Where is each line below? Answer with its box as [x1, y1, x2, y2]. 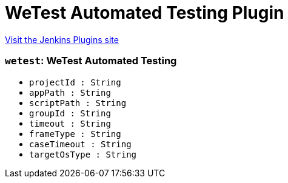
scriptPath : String [29, 98, 127, 108]
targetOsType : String [29, 149, 137, 159]
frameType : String [29, 128, 121, 139]
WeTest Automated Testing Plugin [5, 2, 284, 23]
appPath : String [29, 87, 111, 98]
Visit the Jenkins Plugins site [5, 34, 119, 45]
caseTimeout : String [29, 139, 132, 149]
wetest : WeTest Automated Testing [5, 55, 177, 67]
